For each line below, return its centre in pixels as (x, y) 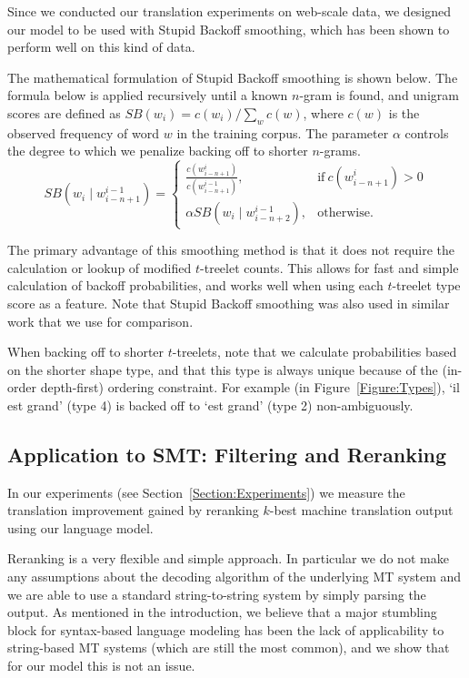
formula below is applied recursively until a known (148, 95)
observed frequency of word (84, 132)
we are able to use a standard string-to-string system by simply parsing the (217, 594)
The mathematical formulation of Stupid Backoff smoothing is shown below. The (233, 77)
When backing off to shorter (86, 352)
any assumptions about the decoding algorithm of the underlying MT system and (234, 577)
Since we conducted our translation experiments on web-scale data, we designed (230, 11)
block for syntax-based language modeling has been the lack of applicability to (226, 629)
